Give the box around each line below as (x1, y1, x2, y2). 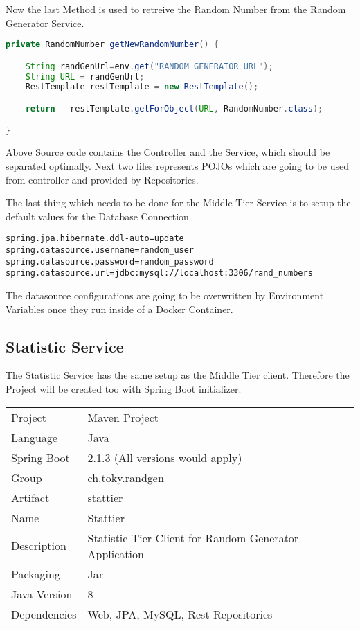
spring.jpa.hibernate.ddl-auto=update (6, 233, 184, 244)
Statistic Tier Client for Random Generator (87, 529, 299, 546)
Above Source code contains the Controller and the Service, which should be (6, 145, 330, 159)
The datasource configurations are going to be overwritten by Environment (6, 288, 324, 302)
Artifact (11, 489, 50, 506)
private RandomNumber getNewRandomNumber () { (6, 39, 219, 50)
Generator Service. (6, 15, 84, 30)
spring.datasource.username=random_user (6, 245, 195, 256)
